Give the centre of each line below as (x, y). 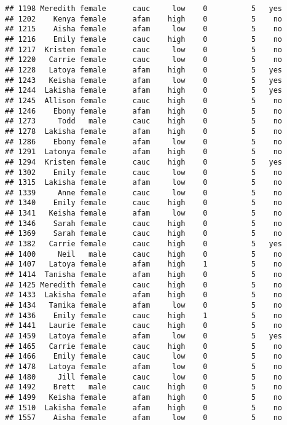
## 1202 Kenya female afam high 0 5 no (144, 19)
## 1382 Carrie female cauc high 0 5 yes (144, 244)
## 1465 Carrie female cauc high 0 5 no (144, 346)
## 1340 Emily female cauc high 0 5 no (144, 203)
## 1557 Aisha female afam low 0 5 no (144, 418)
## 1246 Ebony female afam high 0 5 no (144, 111)
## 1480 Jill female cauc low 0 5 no (144, 377)
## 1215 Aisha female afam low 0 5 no (144, 29)
